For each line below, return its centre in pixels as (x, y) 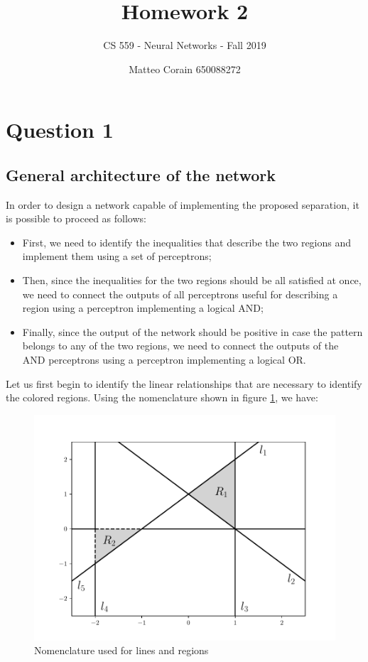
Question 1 (60, 130)
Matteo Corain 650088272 (185, 69)
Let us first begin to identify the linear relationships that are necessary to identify (184, 383)
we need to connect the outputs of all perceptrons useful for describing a (180, 294)
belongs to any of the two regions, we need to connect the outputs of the (180, 346)
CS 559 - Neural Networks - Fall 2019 (185, 45)
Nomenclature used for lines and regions (121, 650)
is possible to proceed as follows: (76, 218)
